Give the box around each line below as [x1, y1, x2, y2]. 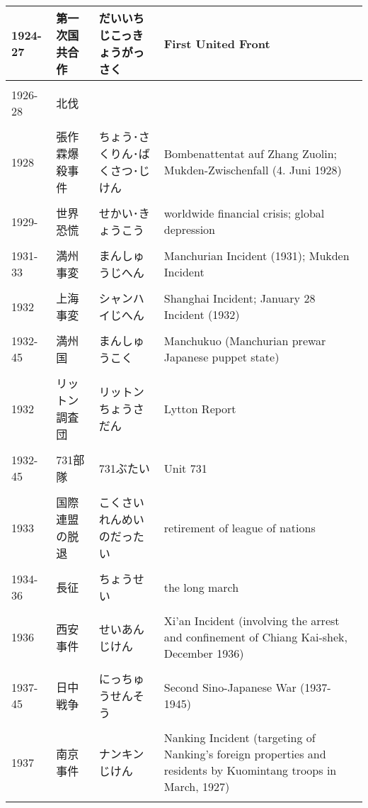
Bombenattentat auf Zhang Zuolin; [163, 145, 338, 162]
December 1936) [163, 645, 244, 661]
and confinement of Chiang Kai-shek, [163, 629, 347, 645]
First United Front [163, 35, 270, 52]
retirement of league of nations [163, 519, 316, 536]
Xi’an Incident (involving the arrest [163, 612, 340, 629]
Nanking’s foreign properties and [163, 746, 326, 762]
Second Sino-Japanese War [163, 679, 297, 695]
